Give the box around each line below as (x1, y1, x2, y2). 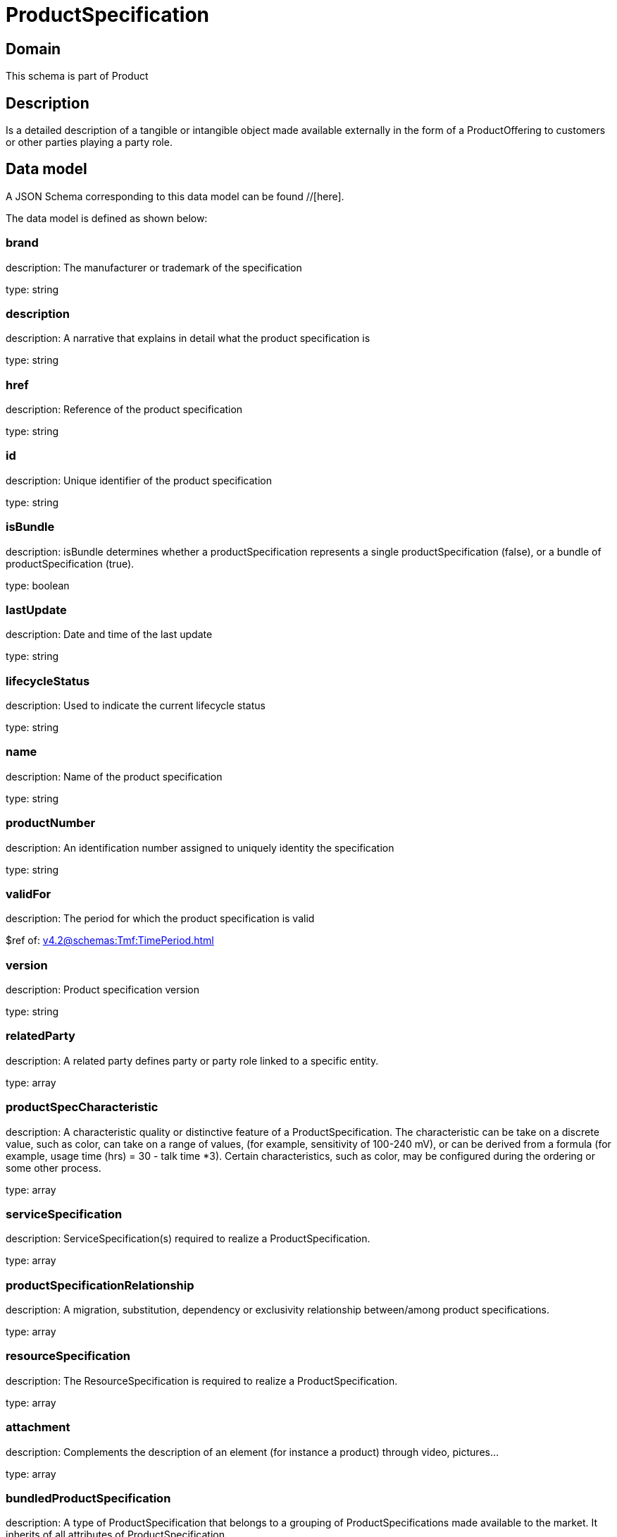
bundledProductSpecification (6, 1490, 171, 1505)
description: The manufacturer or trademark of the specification (6, 261, 302, 274)
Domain (6, 39, 61, 58)
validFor (6, 886, 51, 901)
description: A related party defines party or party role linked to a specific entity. (6, 1054, 379, 1067)
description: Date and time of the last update (6, 628, 213, 641)
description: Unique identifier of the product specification (6, 474, 272, 486)
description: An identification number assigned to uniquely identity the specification (6, 841, 394, 854)
